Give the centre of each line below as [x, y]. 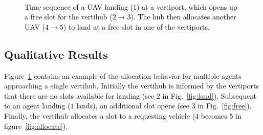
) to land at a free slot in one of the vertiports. [136, 26]
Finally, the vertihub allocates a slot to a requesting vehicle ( [100, 115]
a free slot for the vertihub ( [69, 17]
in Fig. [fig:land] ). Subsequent [210, 95]
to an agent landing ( [37, 106]
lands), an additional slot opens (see [133, 106]
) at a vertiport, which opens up [187, 6]
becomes [214, 115]
